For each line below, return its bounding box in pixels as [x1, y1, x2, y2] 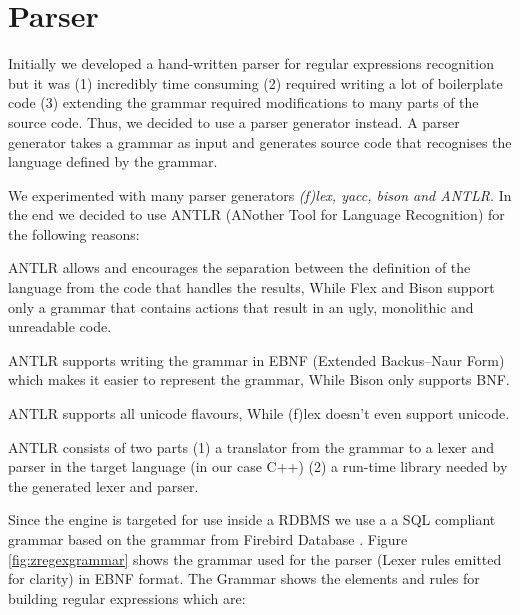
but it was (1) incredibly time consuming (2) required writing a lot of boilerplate [8, 72, 503, 93]
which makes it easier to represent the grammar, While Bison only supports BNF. [8, 369, 510, 390]
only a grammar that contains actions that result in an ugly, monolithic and [8, 296, 474, 317]
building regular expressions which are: [8, 587, 246, 608]
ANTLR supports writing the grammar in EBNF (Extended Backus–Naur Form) [8, 349, 505, 370]
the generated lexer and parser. [8, 475, 199, 496]
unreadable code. [8, 316, 112, 337]
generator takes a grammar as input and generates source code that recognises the [8, 131, 512, 152]
